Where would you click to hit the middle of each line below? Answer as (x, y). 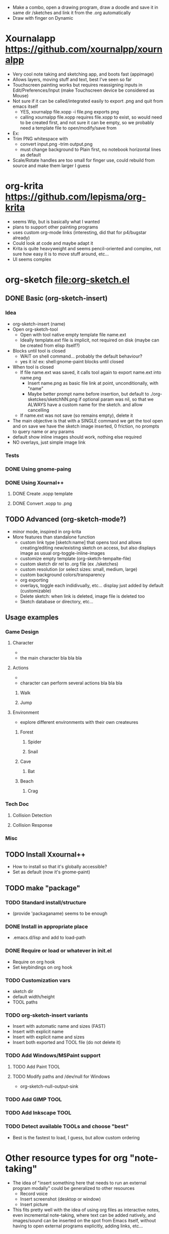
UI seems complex (32, 259)
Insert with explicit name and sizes (48, 1037)
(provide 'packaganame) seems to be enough (60, 913)
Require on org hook (34, 961)
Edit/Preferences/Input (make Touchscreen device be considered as (83, 90)
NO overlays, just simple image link (49, 442)
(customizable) (36, 591)
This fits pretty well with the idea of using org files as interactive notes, (86, 1210)
